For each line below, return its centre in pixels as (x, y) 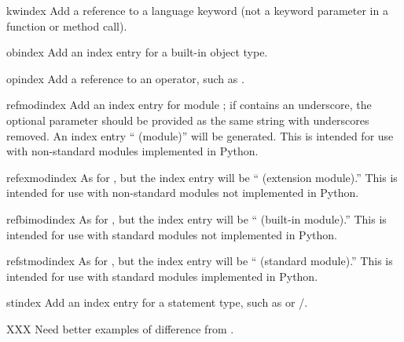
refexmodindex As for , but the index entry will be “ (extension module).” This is (202, 177)
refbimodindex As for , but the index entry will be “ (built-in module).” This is (196, 218)
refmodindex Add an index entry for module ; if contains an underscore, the (189, 105)
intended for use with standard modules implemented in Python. (162, 276)
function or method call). (67, 25)
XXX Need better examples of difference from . (120, 328)
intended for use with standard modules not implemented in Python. (172, 234)
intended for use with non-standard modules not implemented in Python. (183, 193)
